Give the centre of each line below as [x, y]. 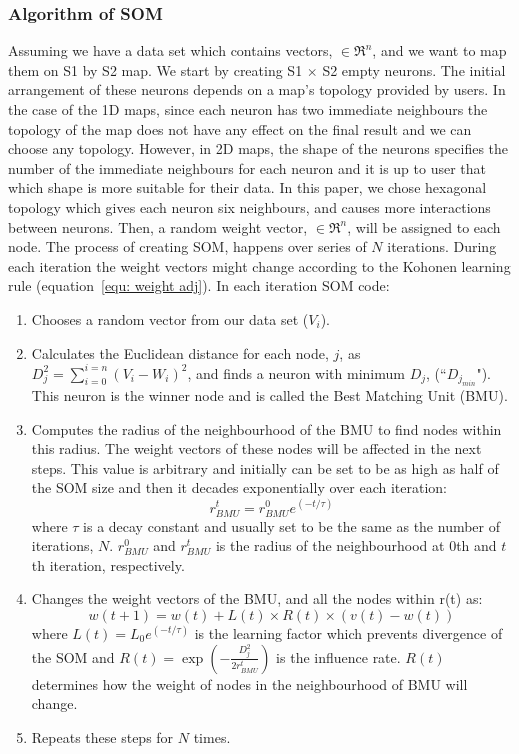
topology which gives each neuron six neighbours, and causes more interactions [249, 206]
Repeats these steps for [102, 736]
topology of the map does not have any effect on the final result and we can [240, 128]
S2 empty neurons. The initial [414, 69]
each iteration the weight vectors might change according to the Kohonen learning [259, 265]
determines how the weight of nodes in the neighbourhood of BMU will [249, 683]
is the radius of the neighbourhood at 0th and [356, 545]
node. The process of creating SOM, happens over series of [187, 246]
